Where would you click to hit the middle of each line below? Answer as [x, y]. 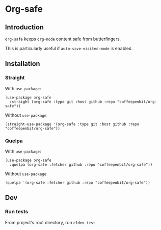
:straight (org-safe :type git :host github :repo [62, 102]
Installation [23, 64]
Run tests [17, 212]
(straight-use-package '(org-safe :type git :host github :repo [72, 124]
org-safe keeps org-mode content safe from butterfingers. [63, 39]
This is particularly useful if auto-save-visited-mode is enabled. [69, 48]
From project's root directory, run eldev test [50, 222]
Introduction [25, 27]
